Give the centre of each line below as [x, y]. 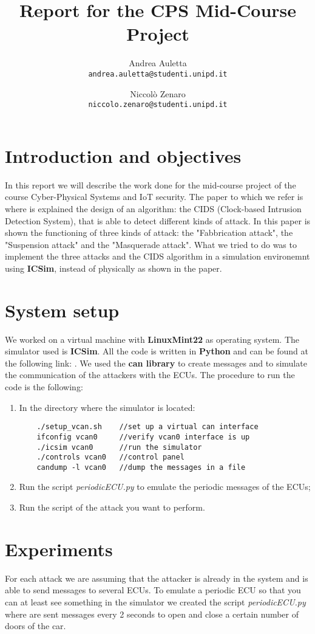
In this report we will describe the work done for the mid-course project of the [151, 184]
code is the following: [44, 387]
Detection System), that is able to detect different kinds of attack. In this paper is [158, 220]
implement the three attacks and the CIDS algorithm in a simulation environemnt [157, 256]
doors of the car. [36, 626]
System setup [62, 310]
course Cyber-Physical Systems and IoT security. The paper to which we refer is [154, 197]
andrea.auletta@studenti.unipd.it [158, 74]
